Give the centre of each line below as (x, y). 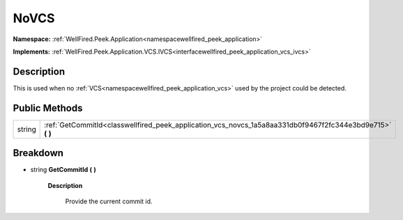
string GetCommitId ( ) (63, 170)
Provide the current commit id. (109, 201)
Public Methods (48, 108)
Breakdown (38, 153)
